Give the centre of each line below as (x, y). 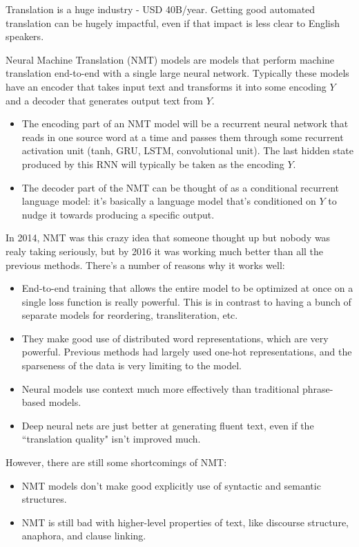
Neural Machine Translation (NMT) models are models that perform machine (170, 59)
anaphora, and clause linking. (84, 536)
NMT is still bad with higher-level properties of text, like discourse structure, (185, 522)
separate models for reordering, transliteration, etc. (130, 315)
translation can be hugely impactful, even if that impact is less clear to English (173, 22)
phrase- (318, 388)
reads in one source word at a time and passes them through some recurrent (183, 137)
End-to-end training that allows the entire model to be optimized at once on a (187, 288)
